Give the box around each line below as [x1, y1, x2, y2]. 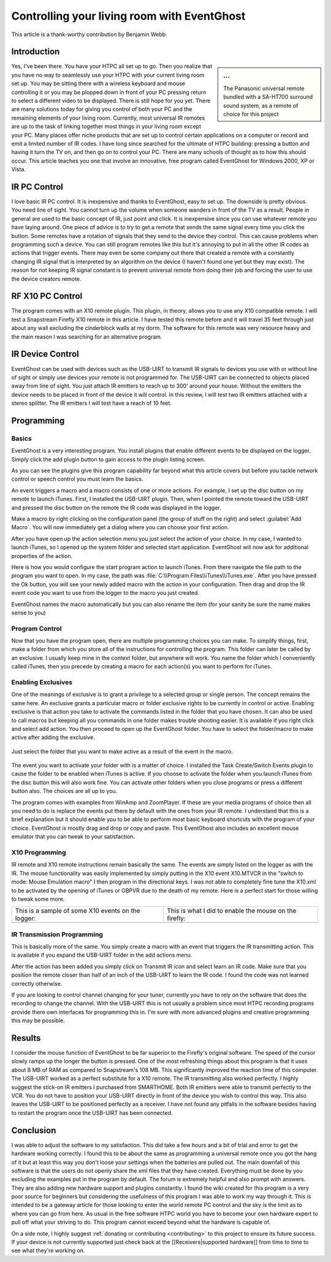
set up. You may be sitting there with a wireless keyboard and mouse [11, 80, 186, 87]
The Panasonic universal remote [223, 85, 305, 92]
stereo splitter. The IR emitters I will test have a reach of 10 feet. [11, 399, 172, 407]
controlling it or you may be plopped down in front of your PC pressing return [11, 88, 207, 96]
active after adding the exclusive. [11, 733, 95, 741]
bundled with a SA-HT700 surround [223, 93, 313, 101]
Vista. [11, 166, 26, 173]
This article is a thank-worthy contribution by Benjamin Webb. [11, 31, 168, 38]
